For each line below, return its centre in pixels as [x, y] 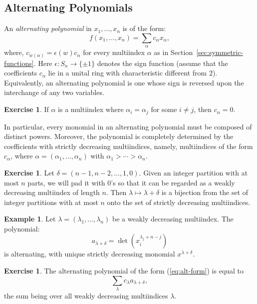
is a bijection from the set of [205, 192]
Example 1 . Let [30, 219]
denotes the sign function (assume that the [162, 63]
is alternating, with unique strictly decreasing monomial [90, 254]
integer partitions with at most [51, 202]
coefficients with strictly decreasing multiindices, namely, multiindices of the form [128, 146]
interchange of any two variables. [54, 92]
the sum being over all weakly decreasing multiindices [86, 295]
